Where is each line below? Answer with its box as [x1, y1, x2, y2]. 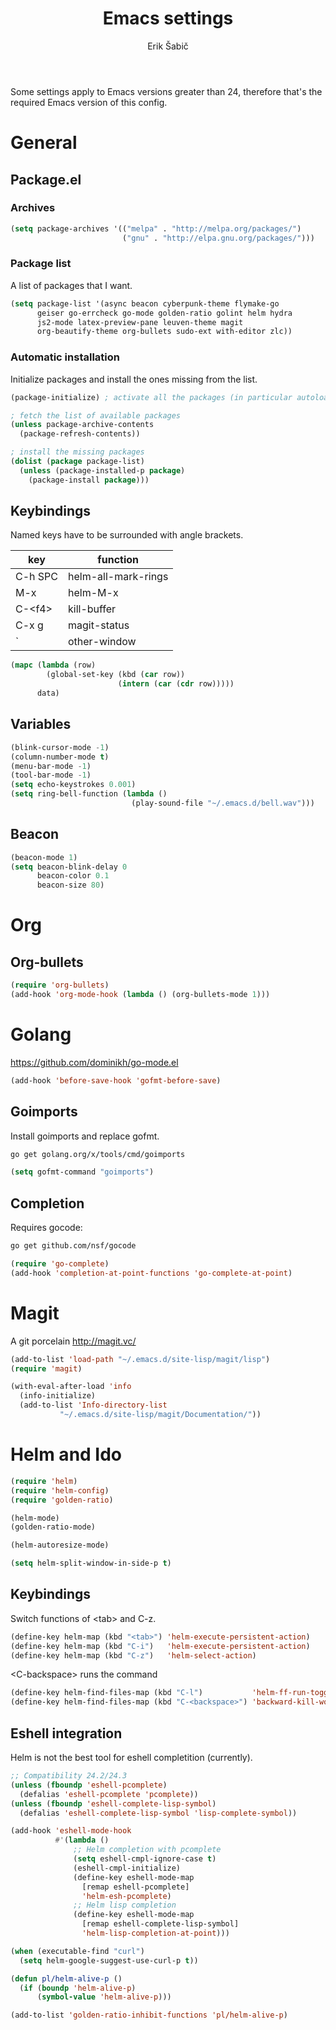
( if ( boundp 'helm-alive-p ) [19, 1983, 137, 1993]
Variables [10, 716, 72, 733]
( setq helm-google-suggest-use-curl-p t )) [19, 1955, 199, 1966]
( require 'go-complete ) [10, 1259, 110, 1269]
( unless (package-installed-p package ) [19, 465, 186, 476]
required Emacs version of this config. [10, 96, 168, 108]
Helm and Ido [10, 1443, 123, 1466]
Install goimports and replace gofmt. [10, 1130, 160, 1142]
